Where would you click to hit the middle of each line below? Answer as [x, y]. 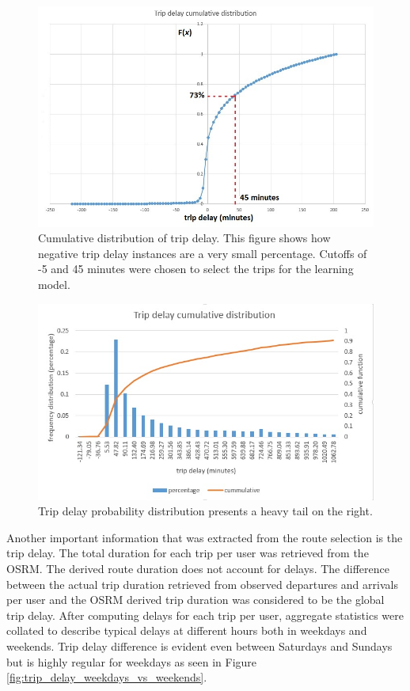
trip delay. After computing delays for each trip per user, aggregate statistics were [205, 615]
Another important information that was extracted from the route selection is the [205, 537]
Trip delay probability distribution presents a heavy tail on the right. [205, 511]
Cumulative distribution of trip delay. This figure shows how [184, 238]
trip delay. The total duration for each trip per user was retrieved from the [188, 553]
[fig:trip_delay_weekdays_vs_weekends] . [107, 677]
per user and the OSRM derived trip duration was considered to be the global [196, 600]
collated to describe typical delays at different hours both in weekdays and [187, 630]
